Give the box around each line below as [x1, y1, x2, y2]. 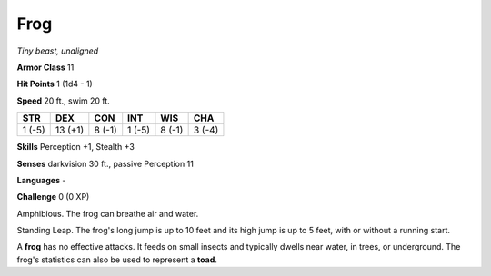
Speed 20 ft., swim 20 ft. [16, 95, 111, 106]
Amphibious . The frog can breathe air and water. [16, 208, 199, 219]
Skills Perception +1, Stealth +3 [16, 142, 135, 153]
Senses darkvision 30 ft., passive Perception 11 [16, 158, 195, 169]
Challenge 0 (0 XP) [16, 192, 90, 202]
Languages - [16, 174, 66, 185]
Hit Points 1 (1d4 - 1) [16, 78, 93, 90]
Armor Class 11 [16, 62, 75, 73]
